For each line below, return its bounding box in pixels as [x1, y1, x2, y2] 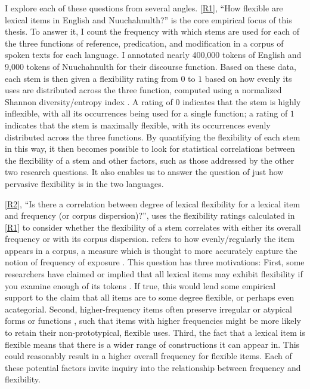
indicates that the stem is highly [182, 95, 301, 108]
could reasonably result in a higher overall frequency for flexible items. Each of [5, 350, 292, 362]
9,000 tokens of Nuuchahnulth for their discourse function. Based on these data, [5, 60, 296, 72]
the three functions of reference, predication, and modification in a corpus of [5, 36, 284, 49]
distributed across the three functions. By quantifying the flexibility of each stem [5, 130, 300, 143]
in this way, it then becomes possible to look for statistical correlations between [5, 142, 295, 155]
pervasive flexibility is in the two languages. [5, 177, 164, 189]
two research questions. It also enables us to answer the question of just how [5, 166, 284, 178]
